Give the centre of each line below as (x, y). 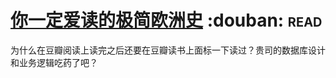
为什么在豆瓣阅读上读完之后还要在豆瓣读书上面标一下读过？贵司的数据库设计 (168, 50)
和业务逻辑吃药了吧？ (54, 62)
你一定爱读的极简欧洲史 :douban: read (166, 20)
